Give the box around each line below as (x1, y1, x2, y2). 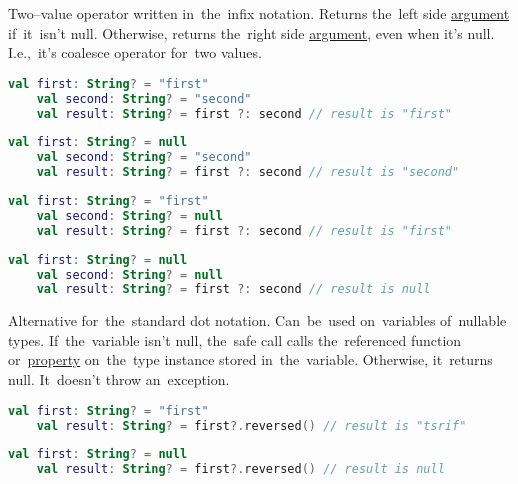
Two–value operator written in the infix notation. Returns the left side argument (8, 3, 510, 23)
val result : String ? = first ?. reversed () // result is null (36, 462, 445, 477)
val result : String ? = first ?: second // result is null (36, 282, 431, 297)
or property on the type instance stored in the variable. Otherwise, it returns (8, 349, 493, 370)
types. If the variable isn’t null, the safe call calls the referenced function (8, 329, 462, 350)
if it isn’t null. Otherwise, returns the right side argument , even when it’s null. (8, 22, 495, 43)
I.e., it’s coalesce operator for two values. (8, 42, 262, 63)
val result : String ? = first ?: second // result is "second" (36, 165, 460, 180)
